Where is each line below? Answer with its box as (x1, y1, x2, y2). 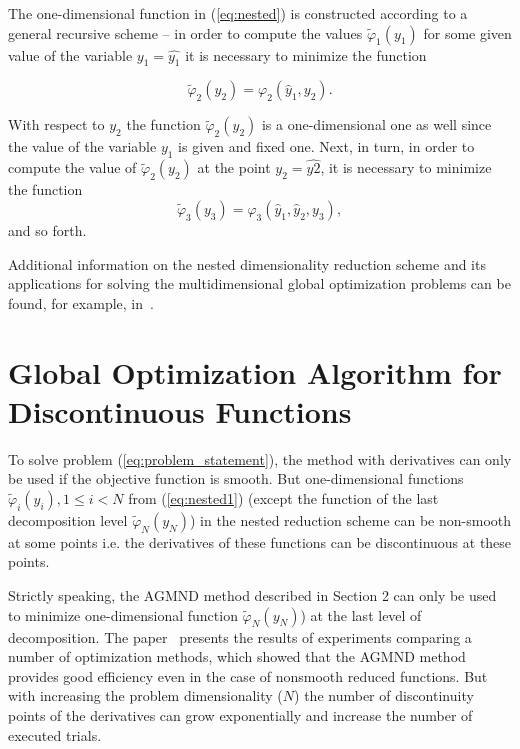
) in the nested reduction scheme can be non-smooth (189, 509, 512, 530)
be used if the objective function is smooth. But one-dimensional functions (8, 468, 464, 489)
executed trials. (8, 724, 102, 745)
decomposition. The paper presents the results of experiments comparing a (8, 626, 472, 647)
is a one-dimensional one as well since (261, 114, 492, 135)
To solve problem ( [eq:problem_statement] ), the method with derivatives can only (8, 448, 512, 469)
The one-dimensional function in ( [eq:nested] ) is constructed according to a (8, 3, 468, 23)
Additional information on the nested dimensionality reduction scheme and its (8, 253, 486, 274)
